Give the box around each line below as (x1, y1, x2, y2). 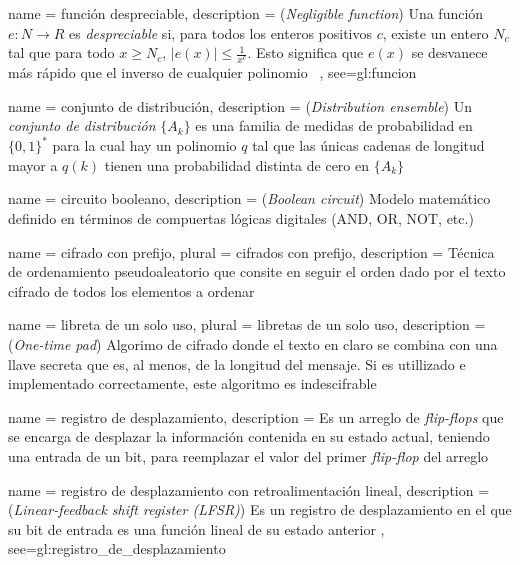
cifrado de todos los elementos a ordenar (8, 280, 255, 301)
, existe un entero (382, 22, 489, 43)
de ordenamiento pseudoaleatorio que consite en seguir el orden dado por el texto (8, 261, 506, 282)
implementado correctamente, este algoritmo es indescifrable (8, 373, 377, 394)
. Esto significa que (247, 42, 364, 63)
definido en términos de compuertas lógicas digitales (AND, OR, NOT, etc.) (8, 208, 474, 229)
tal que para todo (8, 42, 115, 63)
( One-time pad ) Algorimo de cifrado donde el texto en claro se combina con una (8, 334, 498, 355)
